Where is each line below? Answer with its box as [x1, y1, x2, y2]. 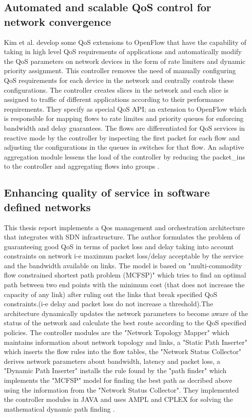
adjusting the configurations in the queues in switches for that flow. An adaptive [4, 142, 244, 152]
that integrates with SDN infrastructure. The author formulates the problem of [4, 232, 240, 242]
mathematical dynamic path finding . [4, 403, 115, 414]
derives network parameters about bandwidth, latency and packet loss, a [4, 356, 220, 366]
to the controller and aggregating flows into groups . [4, 161, 159, 171]
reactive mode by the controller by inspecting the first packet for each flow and [4, 132, 240, 142]
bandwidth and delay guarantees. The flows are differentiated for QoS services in [4, 122, 245, 133]
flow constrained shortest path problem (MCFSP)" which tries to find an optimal [4, 270, 246, 280]
